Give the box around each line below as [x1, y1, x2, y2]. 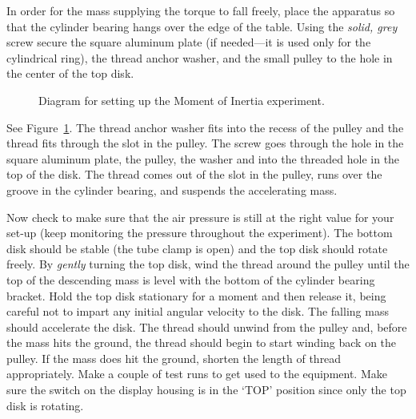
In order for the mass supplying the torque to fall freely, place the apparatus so [6, 2, 395, 18]
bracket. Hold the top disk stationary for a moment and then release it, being [6, 287, 386, 304]
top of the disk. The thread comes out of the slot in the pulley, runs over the [6, 166, 382, 183]
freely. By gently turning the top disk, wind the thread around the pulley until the [6, 256, 410, 272]
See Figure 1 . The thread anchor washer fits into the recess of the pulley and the [6, 119, 404, 135]
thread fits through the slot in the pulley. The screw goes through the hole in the [6, 135, 404, 151]
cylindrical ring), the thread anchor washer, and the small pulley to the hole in [6, 49, 393, 66]
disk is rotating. [6, 397, 84, 413]
